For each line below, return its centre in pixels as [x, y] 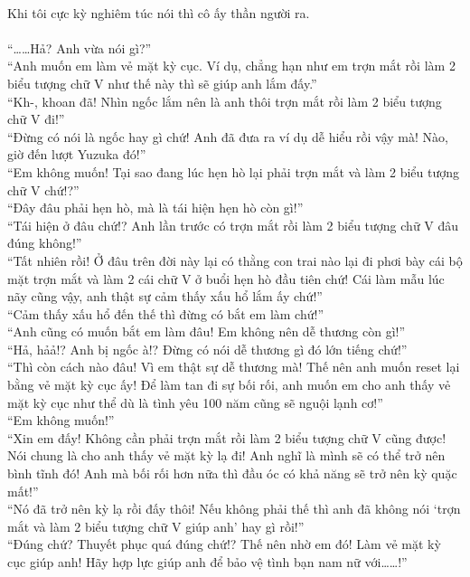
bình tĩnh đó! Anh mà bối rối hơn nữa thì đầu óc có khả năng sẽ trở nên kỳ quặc [232, 473]
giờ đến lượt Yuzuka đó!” [77, 154]
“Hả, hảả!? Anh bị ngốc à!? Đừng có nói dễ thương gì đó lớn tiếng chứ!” [207, 349]
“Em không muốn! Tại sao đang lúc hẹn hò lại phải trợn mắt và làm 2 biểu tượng [234, 171]
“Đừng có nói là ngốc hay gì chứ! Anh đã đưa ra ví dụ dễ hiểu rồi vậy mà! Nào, [228, 136]
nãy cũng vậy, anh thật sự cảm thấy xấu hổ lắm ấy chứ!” [165, 296]
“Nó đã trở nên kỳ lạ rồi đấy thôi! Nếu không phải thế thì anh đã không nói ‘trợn [234, 509]
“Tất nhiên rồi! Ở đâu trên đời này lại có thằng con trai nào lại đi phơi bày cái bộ [235, 260]
